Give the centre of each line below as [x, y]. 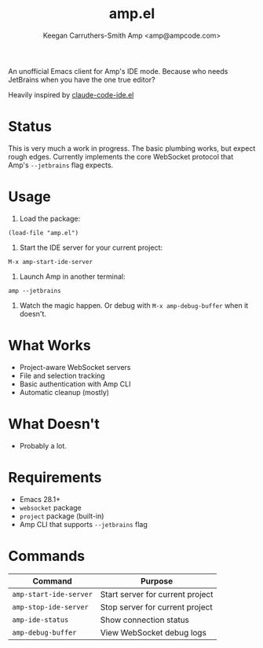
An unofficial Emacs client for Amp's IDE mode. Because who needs [118, 71]
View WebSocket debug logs [153, 632]
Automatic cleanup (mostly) [64, 392]
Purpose [157, 580]
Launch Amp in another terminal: [72, 276]
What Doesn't [54, 424]
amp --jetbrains [35, 291]
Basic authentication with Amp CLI [75, 384]
